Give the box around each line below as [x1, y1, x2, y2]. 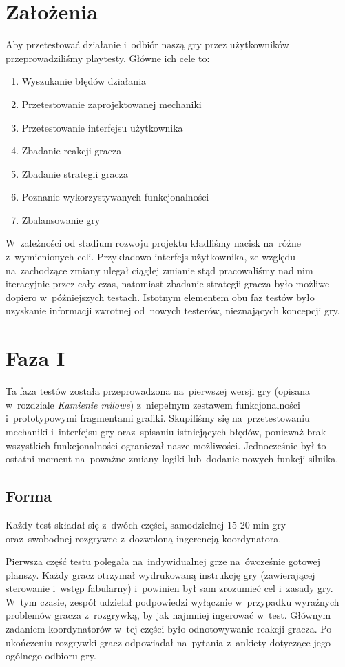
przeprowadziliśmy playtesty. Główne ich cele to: [6, 50, 210, 65]
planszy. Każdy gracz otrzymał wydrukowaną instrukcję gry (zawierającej [6, 567, 315, 582]
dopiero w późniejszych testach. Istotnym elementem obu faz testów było [6, 289, 315, 304]
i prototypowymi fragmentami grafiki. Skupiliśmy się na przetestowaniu [6, 411, 310, 425]
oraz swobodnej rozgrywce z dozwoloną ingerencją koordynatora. [6, 531, 282, 545]
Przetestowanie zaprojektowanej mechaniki [21, 96, 202, 111]
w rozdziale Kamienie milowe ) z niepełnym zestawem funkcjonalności [6, 397, 300, 411]
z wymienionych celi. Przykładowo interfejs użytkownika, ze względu [6, 249, 296, 264]
